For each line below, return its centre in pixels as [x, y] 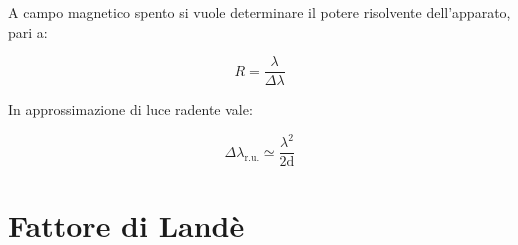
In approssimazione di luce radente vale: [130, 109]
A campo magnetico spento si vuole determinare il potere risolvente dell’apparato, [259, 12]
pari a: [28, 31]
